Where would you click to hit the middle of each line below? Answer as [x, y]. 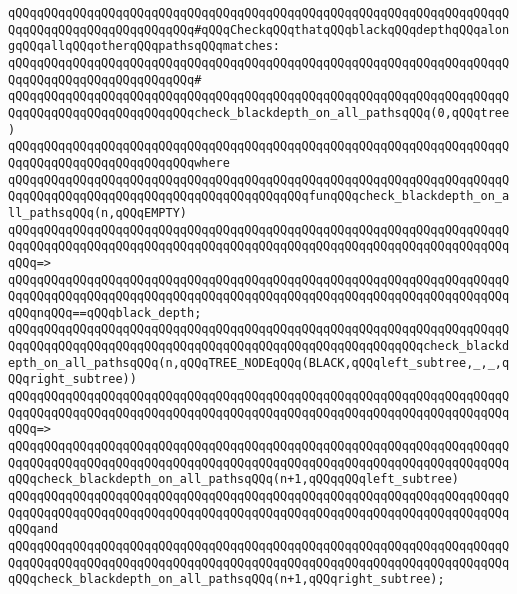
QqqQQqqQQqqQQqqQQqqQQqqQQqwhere [119, 162]
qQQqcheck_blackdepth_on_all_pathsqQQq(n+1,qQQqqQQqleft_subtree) [234, 479]
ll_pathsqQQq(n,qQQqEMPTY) [97, 212]
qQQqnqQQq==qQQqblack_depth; [105, 312]
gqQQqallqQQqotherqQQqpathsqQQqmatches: [144, 46]
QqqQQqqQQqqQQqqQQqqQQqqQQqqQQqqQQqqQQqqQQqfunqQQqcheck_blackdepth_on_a [259, 196]
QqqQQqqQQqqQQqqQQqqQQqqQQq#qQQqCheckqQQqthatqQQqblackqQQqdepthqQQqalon [259, 29]
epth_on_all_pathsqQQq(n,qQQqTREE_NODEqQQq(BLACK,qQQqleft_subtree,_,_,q [259, 362]
